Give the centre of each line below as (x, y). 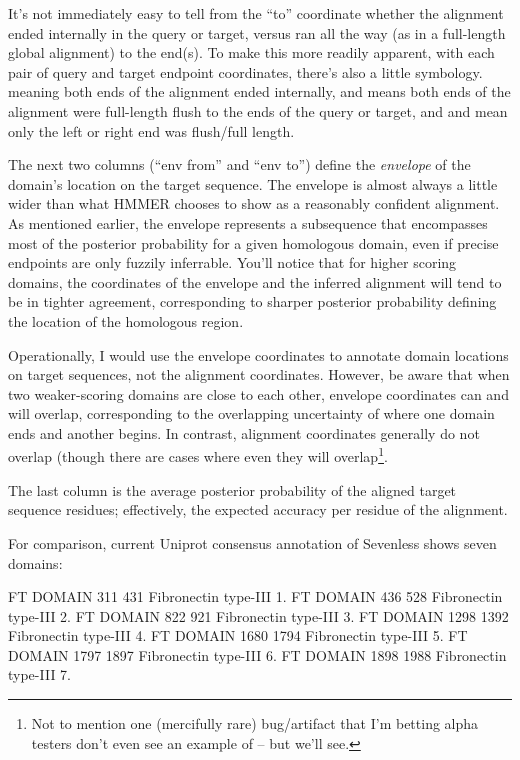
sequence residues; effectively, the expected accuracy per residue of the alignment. (258, 509)
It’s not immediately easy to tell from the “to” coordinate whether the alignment (256, 13)
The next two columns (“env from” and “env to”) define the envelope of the (239, 164)
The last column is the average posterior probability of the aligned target (232, 489)
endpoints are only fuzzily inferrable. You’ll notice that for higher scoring (232, 262)
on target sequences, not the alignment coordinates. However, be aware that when (259, 374)
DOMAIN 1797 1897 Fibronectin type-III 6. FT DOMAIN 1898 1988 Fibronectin (257, 654)
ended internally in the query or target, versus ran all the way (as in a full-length (257, 32)
